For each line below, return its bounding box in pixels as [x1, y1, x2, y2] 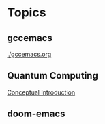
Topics [7, 5, 46, 21]
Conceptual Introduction [7, 88, 76, 97]
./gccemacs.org [7, 50, 52, 58]
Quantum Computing [7, 70, 99, 82]
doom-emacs [7, 108, 65, 120]
